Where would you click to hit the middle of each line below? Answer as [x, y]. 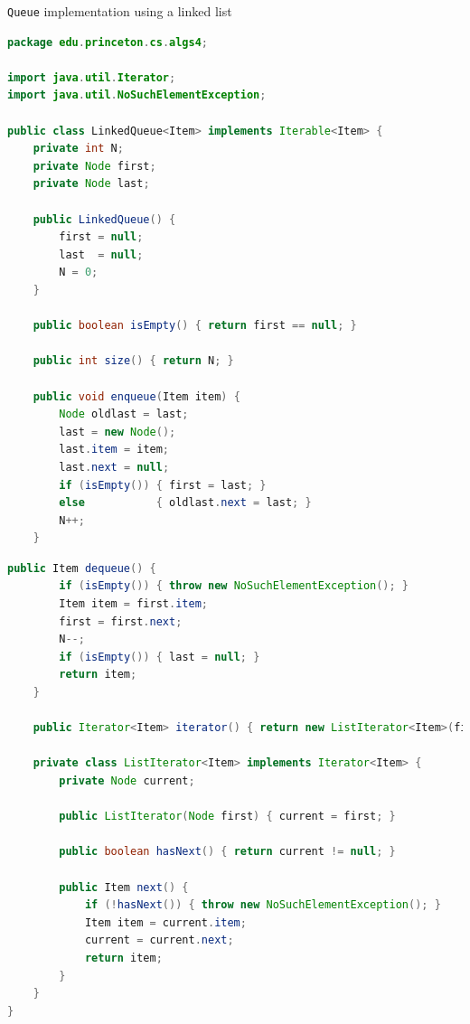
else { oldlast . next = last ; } [185, 503]
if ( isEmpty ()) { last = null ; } [160, 657]
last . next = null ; [114, 467]
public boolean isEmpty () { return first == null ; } [195, 326]
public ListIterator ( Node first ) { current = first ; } [227, 817]
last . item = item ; [114, 450]
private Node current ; [127, 781]
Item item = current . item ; [165, 922]
